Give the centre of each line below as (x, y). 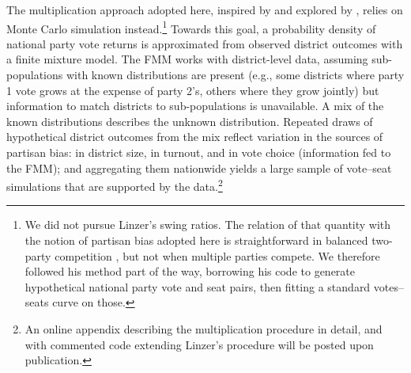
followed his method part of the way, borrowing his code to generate (190, 271)
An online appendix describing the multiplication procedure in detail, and (204, 329)
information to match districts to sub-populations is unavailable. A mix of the (195, 106)
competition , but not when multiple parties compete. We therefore (217, 255)
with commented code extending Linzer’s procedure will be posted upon (199, 344)
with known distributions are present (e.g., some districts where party (235, 75)
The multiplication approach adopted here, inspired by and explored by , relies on (205, 10)
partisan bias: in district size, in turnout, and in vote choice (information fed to (199, 152)
